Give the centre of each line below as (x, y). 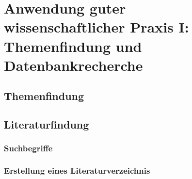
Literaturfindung (47, 124)
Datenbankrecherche (73, 65)
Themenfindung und (73, 46)
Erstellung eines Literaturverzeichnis (77, 171)
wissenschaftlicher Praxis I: (96, 27)
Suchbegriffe (28, 148)
